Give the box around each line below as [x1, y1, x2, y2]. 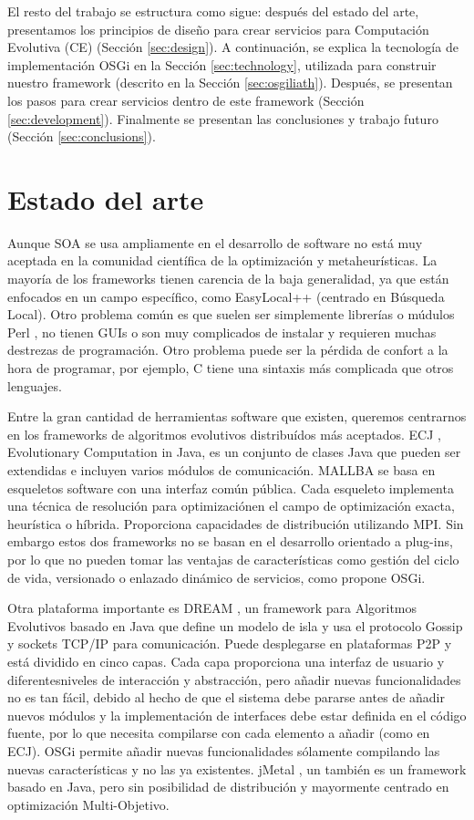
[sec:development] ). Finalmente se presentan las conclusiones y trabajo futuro [7, 109, 438, 128]
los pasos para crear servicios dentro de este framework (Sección [7, 90, 365, 109]
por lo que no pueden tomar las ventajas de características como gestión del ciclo [7, 549, 459, 568]
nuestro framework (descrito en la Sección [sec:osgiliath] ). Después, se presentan [7, 73, 453, 92]
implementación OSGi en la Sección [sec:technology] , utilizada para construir [7, 55, 437, 74]
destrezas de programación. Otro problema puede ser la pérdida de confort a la [7, 340, 448, 359]
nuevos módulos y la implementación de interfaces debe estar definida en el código [7, 705, 467, 724]
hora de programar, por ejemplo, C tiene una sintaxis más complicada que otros [7, 358, 454, 378]
